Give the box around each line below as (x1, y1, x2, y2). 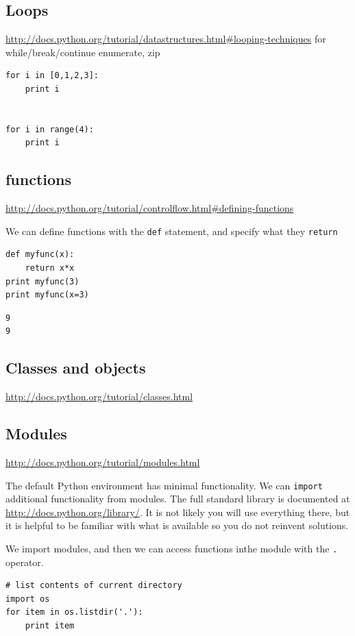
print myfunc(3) (5, 276, 79, 286)
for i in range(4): (5, 124, 94, 134)
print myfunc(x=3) (5, 290, 89, 300)
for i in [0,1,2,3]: (5, 71, 99, 81)
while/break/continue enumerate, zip (5, 45, 160, 59)
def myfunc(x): (5, 249, 75, 260)
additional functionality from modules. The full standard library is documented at (5, 491, 350, 506)
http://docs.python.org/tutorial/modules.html (5, 454, 200, 469)
